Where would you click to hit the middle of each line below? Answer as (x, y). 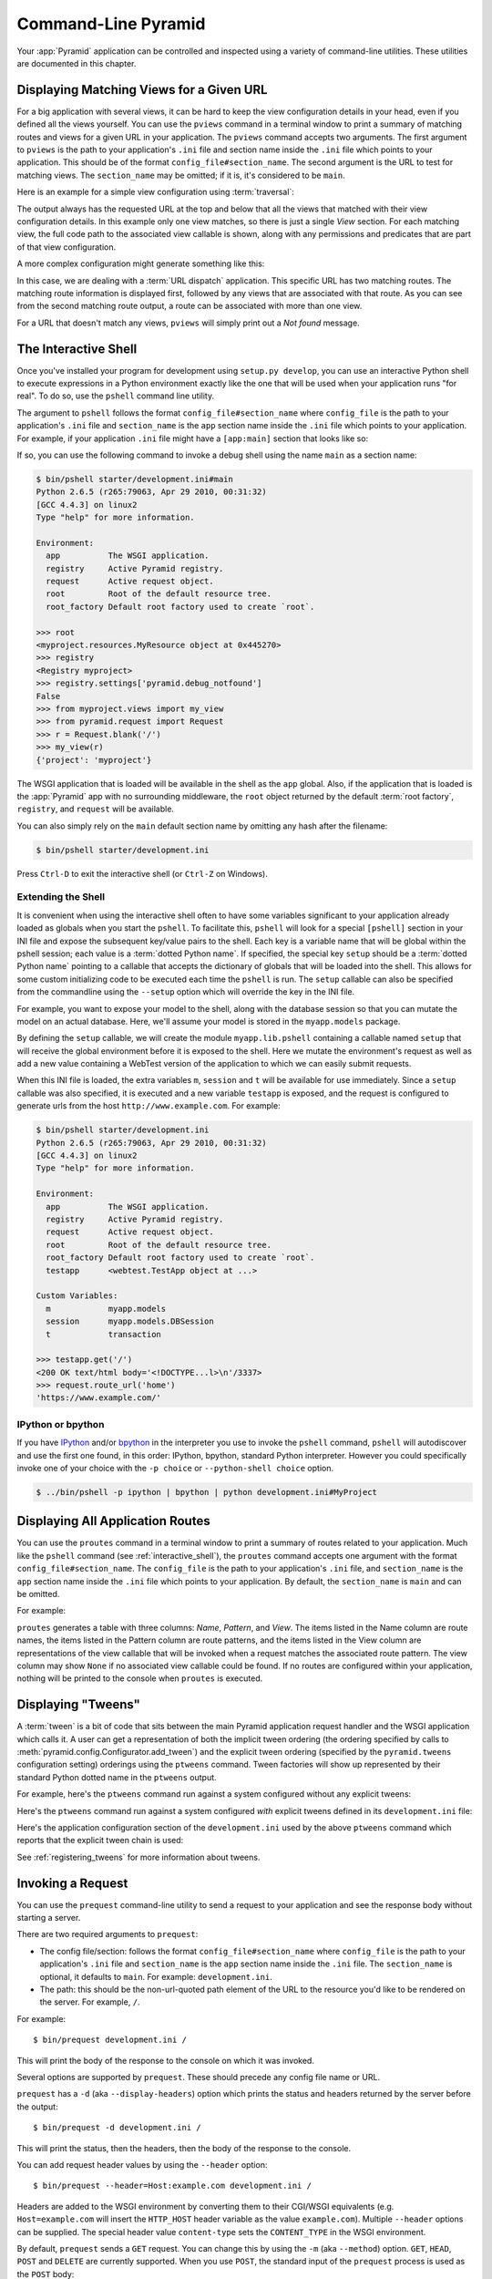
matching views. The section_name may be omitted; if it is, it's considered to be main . (181, 175)
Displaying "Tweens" (79, 1705)
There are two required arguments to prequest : (108, 1934)
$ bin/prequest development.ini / (110, 2040)
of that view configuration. (67, 247)
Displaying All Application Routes (113, 1521)
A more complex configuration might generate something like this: (141, 263)
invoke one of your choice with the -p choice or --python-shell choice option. (175, 1468)
